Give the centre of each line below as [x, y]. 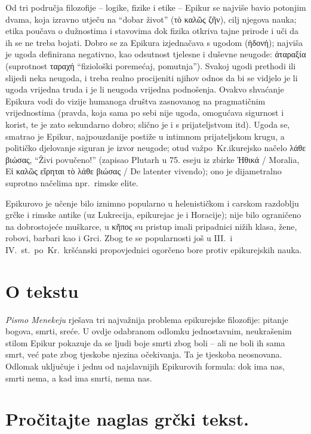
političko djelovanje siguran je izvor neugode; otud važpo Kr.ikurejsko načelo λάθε [156, 148]
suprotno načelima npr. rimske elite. [72, 182]
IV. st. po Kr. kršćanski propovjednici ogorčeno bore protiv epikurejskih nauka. [154, 249]
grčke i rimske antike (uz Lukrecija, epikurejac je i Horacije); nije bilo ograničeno [153, 215]
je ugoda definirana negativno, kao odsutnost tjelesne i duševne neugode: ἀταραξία [156, 54]
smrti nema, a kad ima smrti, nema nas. [79, 378]
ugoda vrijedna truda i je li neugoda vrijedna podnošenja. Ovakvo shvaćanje [145, 89]
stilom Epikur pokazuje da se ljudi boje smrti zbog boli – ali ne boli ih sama [145, 342]
